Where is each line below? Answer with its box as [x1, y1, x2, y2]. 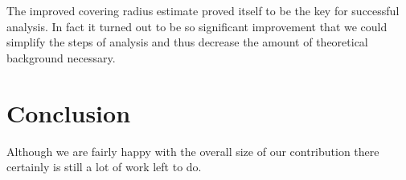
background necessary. [6, 49, 116, 66]
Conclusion [6, 96, 131, 129]
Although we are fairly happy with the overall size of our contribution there [6, 142, 379, 159]
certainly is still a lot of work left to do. [6, 158, 202, 175]
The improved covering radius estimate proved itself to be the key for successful [6, 2, 400, 18]
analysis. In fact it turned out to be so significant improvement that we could [6, 18, 388, 34]
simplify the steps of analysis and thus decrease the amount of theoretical [6, 34, 368, 50]
